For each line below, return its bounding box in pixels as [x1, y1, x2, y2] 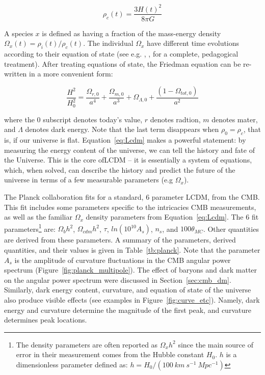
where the [4, 114, 35, 124]
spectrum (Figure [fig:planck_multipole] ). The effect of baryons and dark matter [4, 264, 257, 275]
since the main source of [178, 339, 253, 350]
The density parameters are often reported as [16, 339, 158, 350]
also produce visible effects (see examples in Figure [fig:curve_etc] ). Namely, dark [4, 294, 260, 305]
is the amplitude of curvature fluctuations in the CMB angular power [14, 254, 231, 265]
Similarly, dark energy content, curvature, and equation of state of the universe [4, 284, 251, 295]
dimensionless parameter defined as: [16, 359, 128, 369]
